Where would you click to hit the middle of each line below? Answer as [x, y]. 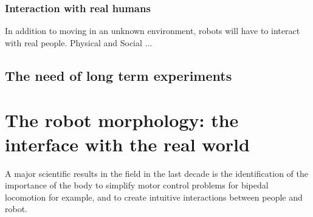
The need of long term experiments [119, 75]
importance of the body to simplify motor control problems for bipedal [137, 185]
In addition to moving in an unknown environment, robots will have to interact [153, 31]
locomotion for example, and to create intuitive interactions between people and [154, 197]
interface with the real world [127, 144]
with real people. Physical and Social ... [79, 42]
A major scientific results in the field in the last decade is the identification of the [156, 173]
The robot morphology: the [122, 120]
